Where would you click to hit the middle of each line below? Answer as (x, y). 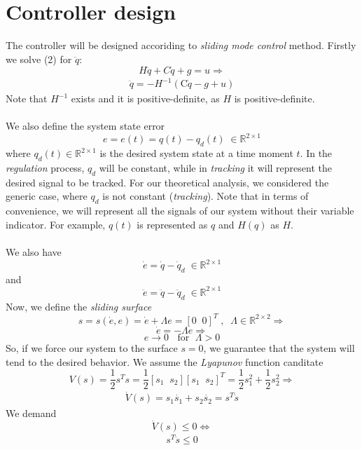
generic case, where (47, 196)
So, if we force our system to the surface (92, 348)
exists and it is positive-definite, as (145, 98)
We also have (34, 251)
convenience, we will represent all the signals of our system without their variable (180, 211)
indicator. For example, (56, 224)
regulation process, (45, 167)
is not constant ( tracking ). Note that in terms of (206, 196)
